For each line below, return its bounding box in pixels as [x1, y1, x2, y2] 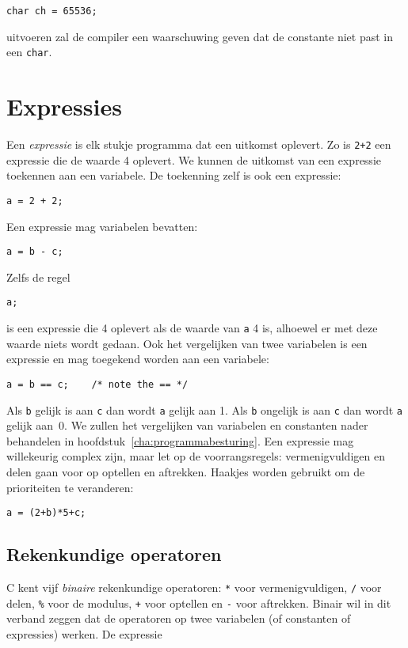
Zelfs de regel [6, 268, 71, 285]
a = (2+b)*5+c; [6, 507, 86, 519]
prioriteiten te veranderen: [6, 479, 134, 495]
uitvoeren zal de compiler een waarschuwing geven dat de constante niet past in [6, 28, 393, 44]
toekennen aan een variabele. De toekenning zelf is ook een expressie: [6, 167, 341, 184]
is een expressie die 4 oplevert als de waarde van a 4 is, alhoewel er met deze [6, 320, 378, 336]
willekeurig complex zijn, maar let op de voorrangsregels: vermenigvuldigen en [6, 448, 385, 464]
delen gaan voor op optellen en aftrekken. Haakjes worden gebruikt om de [6, 463, 365, 479]
